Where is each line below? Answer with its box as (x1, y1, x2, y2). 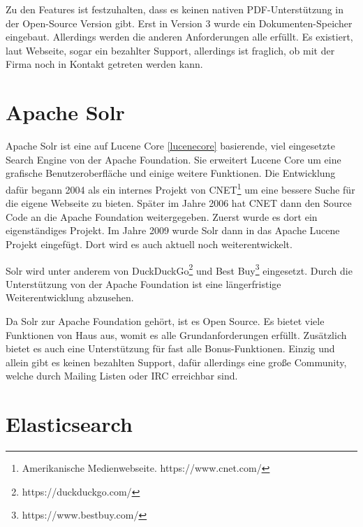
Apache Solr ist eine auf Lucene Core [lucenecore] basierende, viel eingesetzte (6, 138, 335, 153)
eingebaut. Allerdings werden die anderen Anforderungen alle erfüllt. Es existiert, (6, 29, 353, 44)
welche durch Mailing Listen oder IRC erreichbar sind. (6, 368, 238, 383)
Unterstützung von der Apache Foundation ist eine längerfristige (6, 276, 281, 291)
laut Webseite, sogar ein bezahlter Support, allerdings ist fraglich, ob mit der (6, 43, 335, 57)
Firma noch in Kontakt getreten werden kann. (6, 57, 203, 71)
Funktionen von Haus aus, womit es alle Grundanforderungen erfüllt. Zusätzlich (6, 327, 347, 342)
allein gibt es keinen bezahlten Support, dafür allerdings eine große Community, (6, 354, 347, 369)
